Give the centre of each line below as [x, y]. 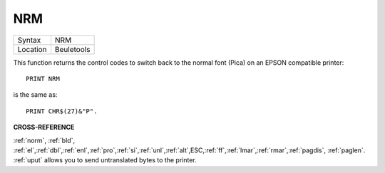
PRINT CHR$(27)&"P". [62, 111]
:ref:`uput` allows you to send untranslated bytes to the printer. [105, 160]
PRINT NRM [43, 79]
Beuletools [72, 49]
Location [32, 49]
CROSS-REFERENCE [44, 127]
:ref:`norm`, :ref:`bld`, [44, 140]
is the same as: [35, 95]
